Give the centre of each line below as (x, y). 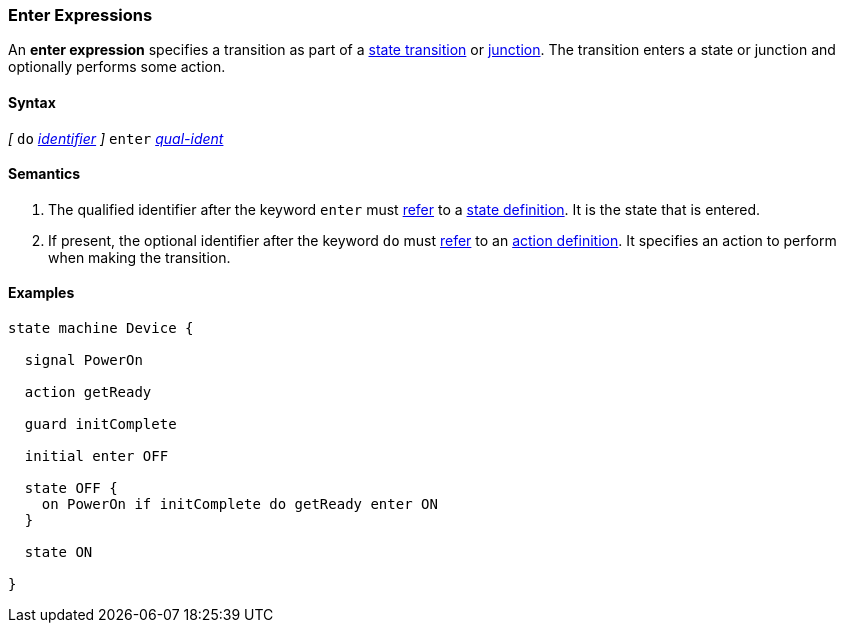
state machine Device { (101, 328)
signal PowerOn (83, 360)
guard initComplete (100, 424)
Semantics (44, 174)
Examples (41, 293)
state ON (58, 552)
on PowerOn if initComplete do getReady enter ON (239, 504)
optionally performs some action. (117, 67)
